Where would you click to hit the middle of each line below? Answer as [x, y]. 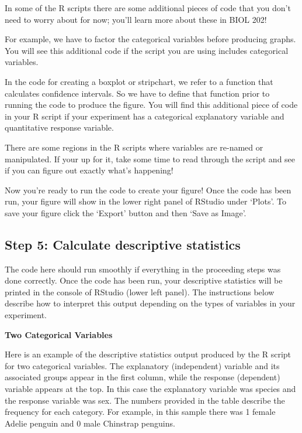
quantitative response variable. [59, 127]
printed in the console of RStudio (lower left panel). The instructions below [140, 291]
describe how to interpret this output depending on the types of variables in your [150, 303]
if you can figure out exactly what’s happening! [89, 170]
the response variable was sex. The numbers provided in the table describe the [145, 400]
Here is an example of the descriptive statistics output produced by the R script [148, 354]
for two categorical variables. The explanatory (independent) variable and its [142, 365]
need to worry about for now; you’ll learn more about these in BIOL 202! [136, 19]
